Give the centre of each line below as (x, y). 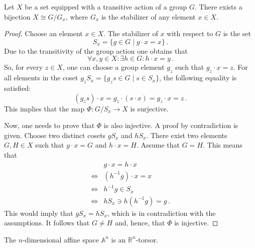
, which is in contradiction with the (161, 213)
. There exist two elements (187, 135)
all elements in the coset (41, 78)
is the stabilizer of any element (148, 16)
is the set (237, 33)
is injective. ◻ (196, 223)
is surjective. (149, 108)
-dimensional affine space (61, 239)
